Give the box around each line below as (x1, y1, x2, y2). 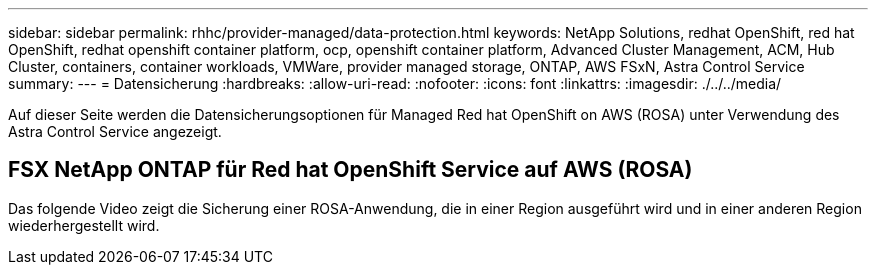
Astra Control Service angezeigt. (8, 123, 222, 140)
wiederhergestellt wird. (8, 216, 160, 234)
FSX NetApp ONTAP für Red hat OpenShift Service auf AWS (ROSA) (8, 157, 693, 183)
